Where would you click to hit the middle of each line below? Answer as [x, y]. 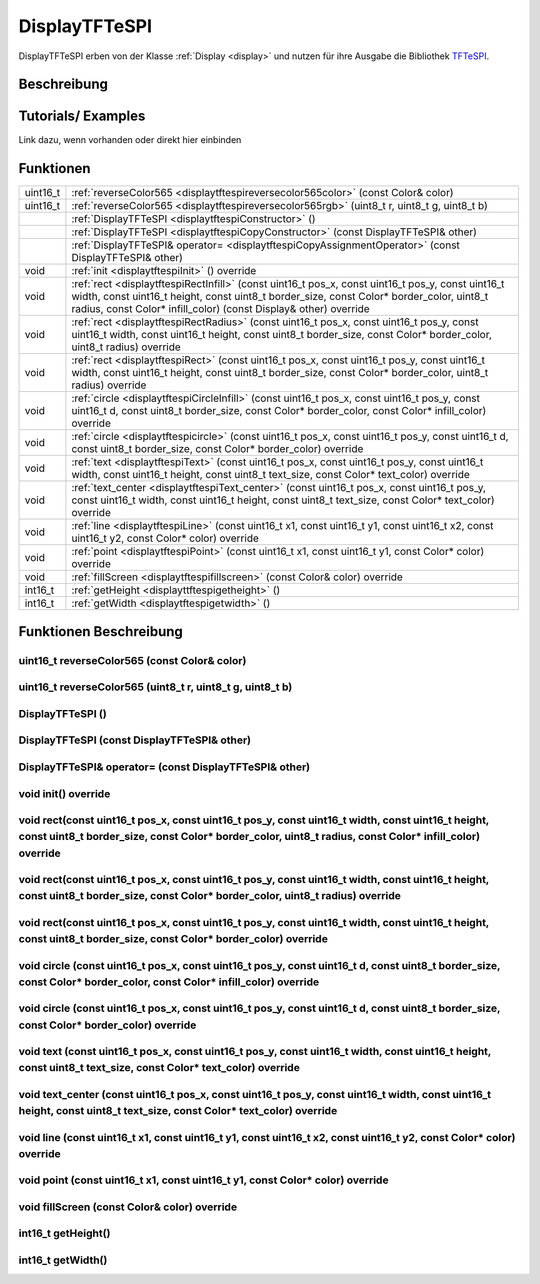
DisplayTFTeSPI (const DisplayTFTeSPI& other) [135, 740]
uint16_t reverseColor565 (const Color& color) [132, 660]
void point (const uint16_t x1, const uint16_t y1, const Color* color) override [203, 1180]
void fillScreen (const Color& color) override [128, 1207]
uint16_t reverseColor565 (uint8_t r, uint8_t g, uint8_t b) [155, 687]
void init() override [64, 793]
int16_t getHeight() [64, 1233]
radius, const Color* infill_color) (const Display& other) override [220, 309]
